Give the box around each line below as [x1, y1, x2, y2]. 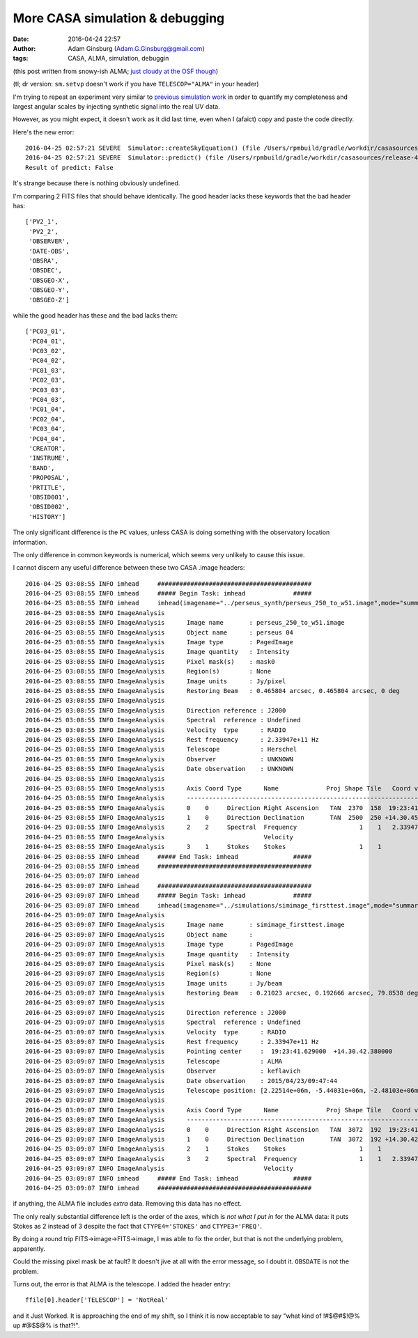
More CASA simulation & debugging [13, 10, 225, 26]
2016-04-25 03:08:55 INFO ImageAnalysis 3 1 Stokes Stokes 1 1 [25, 843, 382, 851]
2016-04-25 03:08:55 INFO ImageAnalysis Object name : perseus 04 [25, 628, 294, 637]
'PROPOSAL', [29, 474, 70, 482]
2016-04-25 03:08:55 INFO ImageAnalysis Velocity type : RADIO [25, 726, 286, 734]
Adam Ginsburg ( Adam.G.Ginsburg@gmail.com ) [68, 44, 205, 52]
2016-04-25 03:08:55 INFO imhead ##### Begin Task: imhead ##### [25, 589, 312, 598]
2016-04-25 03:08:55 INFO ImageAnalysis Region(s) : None [25, 667, 272, 676]
